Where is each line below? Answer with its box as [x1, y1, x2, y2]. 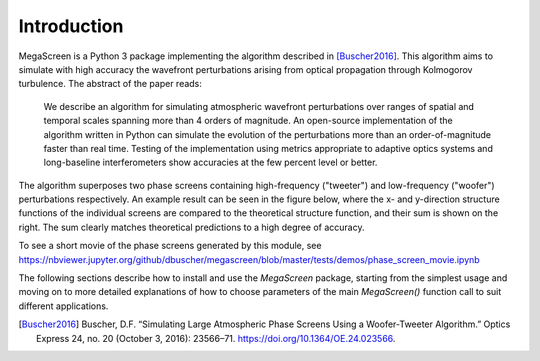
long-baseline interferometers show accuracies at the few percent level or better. [43, 156, 378, 169]
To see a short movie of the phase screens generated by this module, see [18, 240, 322, 252]
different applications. [18, 300, 109, 312]
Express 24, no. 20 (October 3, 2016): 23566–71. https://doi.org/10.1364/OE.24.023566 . [36, 332, 396, 344]
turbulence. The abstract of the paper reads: [18, 78, 202, 90]
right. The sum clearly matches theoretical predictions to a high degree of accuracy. [18, 221, 365, 233]
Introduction [18, 15, 124, 37]
